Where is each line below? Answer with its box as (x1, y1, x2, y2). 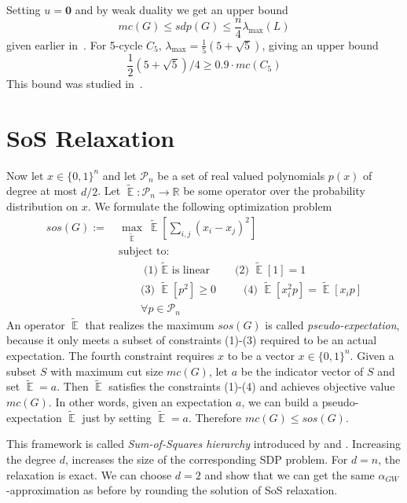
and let (102, 167, 137, 183)
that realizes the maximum (85, 316, 214, 332)
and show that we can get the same (204, 466, 375, 483)
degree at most (6, 182, 78, 199)
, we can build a (241, 393, 319, 409)
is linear (171, 264, 211, 276)
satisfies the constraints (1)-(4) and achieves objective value (108, 378, 395, 395)
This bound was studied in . (6, 75, 143, 92)
